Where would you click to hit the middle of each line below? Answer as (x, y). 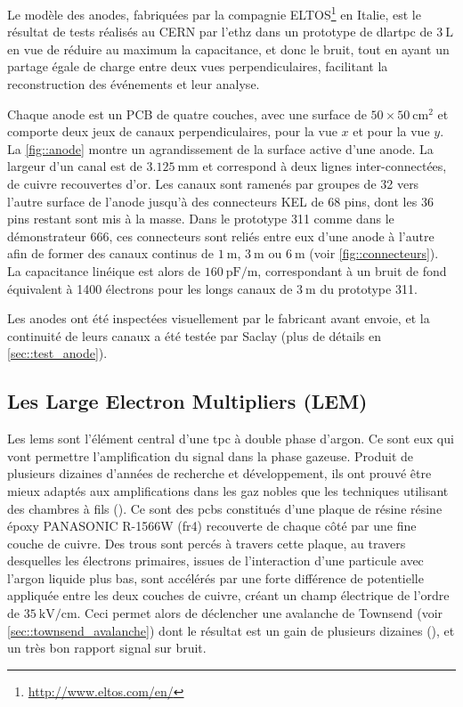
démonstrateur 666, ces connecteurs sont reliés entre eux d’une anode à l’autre (221, 236)
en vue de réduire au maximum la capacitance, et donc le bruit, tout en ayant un (228, 49)
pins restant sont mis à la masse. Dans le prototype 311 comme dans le (201, 219)
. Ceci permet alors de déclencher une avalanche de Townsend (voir (260, 613)
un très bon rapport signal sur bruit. (107, 648)
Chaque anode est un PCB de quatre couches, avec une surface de (187, 114)
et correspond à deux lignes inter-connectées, (325, 166)
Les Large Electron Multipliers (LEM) (187, 401)
